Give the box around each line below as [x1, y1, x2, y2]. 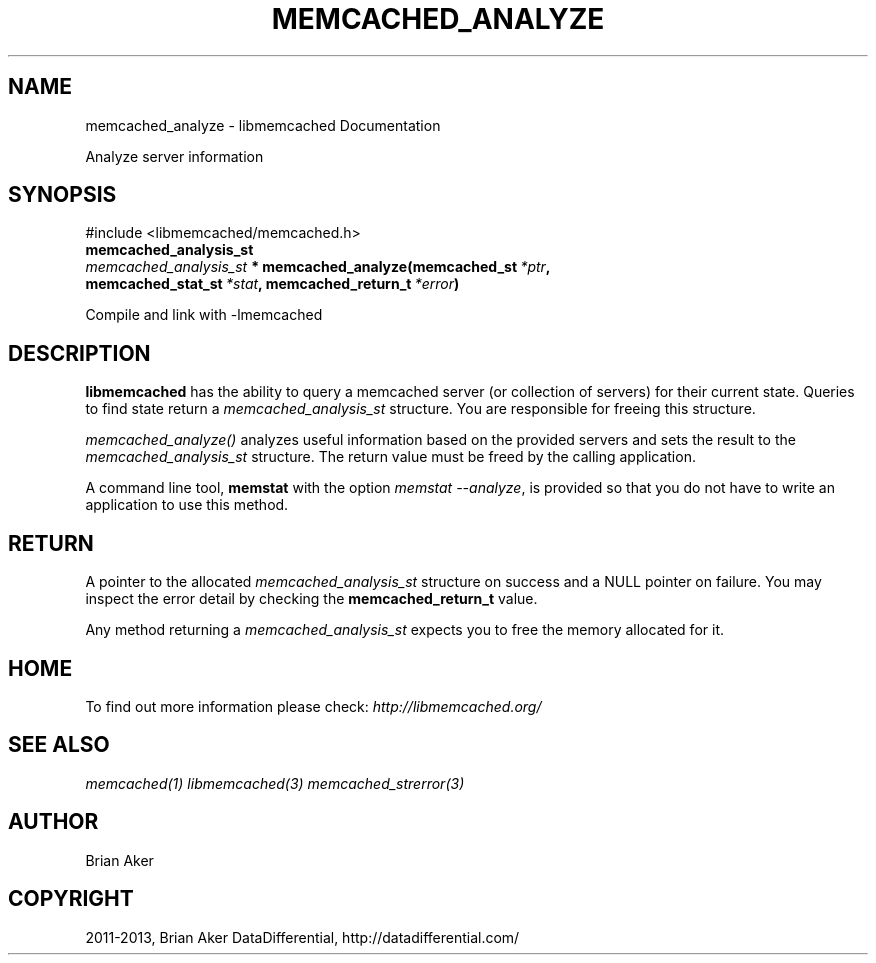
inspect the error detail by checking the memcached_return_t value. [85, 590, 538, 608]
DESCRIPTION [8, 340, 151, 366]
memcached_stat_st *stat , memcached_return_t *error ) [85, 275, 460, 293]
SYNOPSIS [8, 182, 117, 208]
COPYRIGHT [8, 886, 134, 912]
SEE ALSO [8, 732, 110, 758]
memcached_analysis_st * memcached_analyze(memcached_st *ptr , [85, 258, 551, 276]
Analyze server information [85, 147, 264, 165]
